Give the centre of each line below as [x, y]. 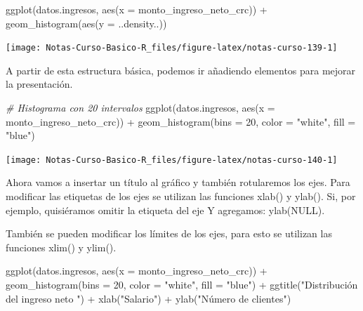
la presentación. [39, 84]
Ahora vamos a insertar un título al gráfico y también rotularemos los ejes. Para [178, 182]
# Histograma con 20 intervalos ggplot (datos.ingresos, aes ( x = [140, 108]
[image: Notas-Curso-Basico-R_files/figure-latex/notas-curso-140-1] [172, 160]
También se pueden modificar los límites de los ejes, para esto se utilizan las [169, 233]
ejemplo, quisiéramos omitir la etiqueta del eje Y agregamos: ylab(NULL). [165, 210]
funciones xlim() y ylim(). [61, 247]
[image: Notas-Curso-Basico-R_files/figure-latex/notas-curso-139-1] [172, 48]
